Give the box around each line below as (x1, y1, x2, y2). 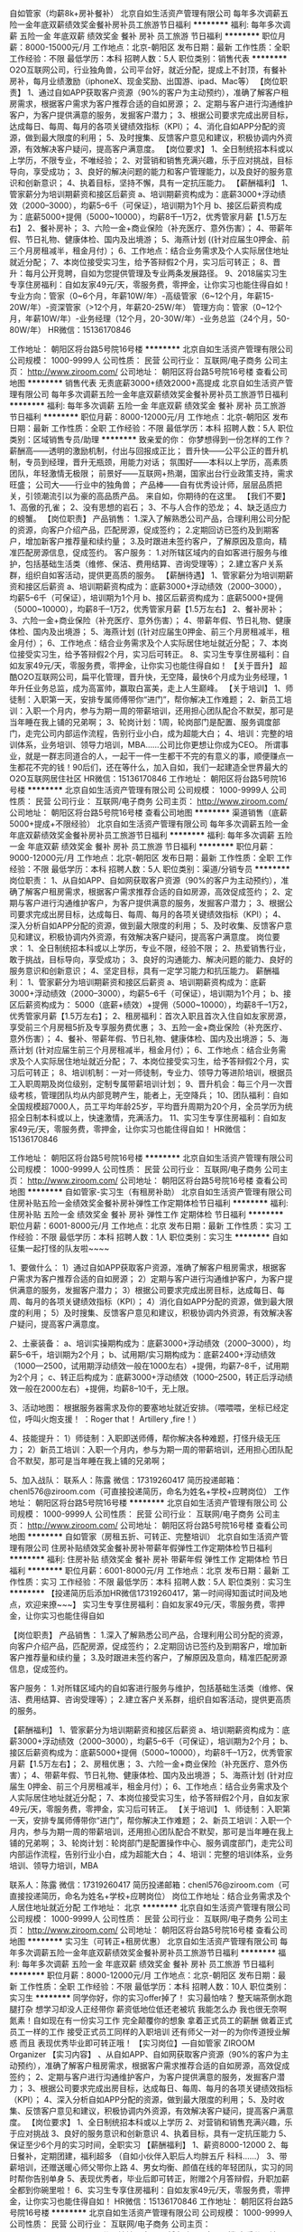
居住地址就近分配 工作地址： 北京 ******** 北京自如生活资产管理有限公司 (16, 1902, 291, 1913)
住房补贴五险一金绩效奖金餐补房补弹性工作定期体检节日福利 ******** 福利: (9, 1197, 289, 1208)
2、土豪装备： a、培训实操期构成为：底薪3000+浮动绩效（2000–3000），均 (9, 1338, 291, 1348)
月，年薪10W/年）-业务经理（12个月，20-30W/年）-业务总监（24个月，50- (9, 313, 290, 324)
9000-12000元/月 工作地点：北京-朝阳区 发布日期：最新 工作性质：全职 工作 (9, 853, 293, 863)
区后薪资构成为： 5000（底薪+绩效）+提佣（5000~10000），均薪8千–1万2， (9, 999, 293, 1010)
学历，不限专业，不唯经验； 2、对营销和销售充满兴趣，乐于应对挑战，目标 (16, 155, 293, 166)
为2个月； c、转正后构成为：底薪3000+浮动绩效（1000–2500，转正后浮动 (9, 1372, 286, 1382)
